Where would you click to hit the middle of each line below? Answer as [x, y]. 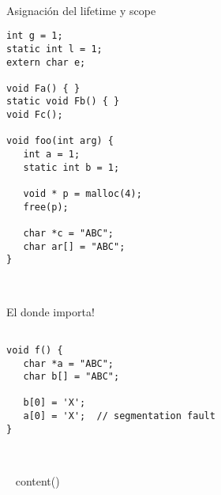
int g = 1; [35, 36]
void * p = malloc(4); [82, 194]
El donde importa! [51, 311]
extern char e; [46, 62]
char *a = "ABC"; [69, 363]
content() [37, 481]
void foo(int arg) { [60, 141]
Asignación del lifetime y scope [81, 10]
